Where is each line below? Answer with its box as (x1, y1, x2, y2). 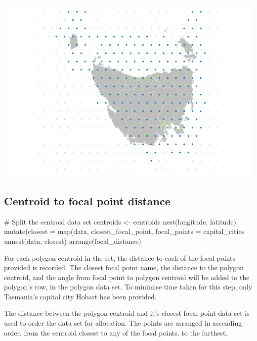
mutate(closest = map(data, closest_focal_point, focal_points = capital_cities (4, 226, 245, 236)
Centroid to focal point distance (4, 193, 171, 208)
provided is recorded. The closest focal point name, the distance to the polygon (4, 262, 244, 273)
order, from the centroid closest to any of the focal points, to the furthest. (4, 327, 228, 338)
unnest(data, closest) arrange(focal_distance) (4, 235, 141, 246)
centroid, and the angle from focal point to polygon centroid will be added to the (4, 272, 250, 282)
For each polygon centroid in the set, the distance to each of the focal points (4, 252, 235, 263)
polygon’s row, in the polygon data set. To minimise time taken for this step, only (4, 282, 253, 292)
